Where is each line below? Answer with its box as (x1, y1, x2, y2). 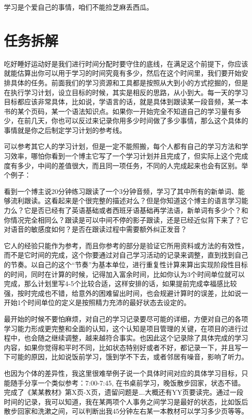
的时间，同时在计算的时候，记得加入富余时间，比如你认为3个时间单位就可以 (4, 269, 245, 279)
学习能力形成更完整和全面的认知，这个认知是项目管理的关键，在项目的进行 (4, 323, 241, 333)
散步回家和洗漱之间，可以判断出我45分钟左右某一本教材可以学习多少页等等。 (4, 406, 248, 416)
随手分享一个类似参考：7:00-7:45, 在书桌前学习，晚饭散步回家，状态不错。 (10, 377, 245, 387)
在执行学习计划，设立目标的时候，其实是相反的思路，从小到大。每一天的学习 (4, 87, 248, 97)
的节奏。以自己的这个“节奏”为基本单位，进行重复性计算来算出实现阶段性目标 (4, 259, 248, 269)
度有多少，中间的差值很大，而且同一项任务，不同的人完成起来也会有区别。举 (4, 160, 248, 170)
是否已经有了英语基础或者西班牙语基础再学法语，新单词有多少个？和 (31, 205, 248, 215)
